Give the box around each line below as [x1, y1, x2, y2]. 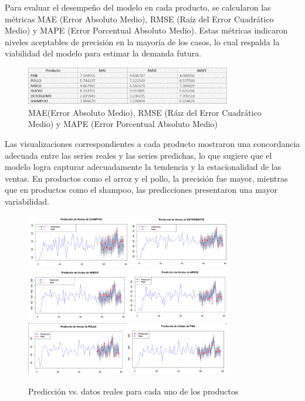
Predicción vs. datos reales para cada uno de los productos [28, 385, 239, 397]
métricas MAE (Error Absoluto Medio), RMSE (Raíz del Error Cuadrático [5, 12, 274, 25]
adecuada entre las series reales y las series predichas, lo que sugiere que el [5, 149, 272, 161]
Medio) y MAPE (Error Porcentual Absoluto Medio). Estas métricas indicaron [5, 24, 288, 36]
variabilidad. [5, 195, 49, 207]
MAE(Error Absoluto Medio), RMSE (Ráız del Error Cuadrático [28, 106, 262, 118]
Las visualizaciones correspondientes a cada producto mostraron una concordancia [5, 137, 300, 149]
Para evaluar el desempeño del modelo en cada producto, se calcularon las [5, 1, 271, 13]
